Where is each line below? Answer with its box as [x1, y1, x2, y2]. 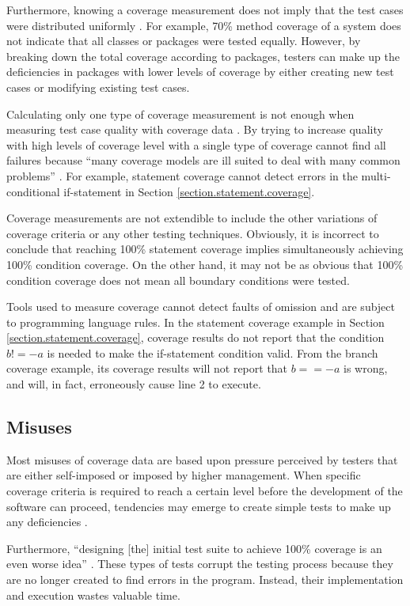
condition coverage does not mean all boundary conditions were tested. [6, 271, 350, 288]
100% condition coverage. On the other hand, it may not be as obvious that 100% [6, 256, 404, 272]
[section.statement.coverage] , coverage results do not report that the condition [6, 329, 385, 346]
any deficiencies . [6, 513, 88, 530]
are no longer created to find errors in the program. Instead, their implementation [6, 571, 404, 588]
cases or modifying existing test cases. [6, 78, 190, 95]
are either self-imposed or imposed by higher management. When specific [6, 467, 361, 483]
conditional [6, 183, 60, 199]
